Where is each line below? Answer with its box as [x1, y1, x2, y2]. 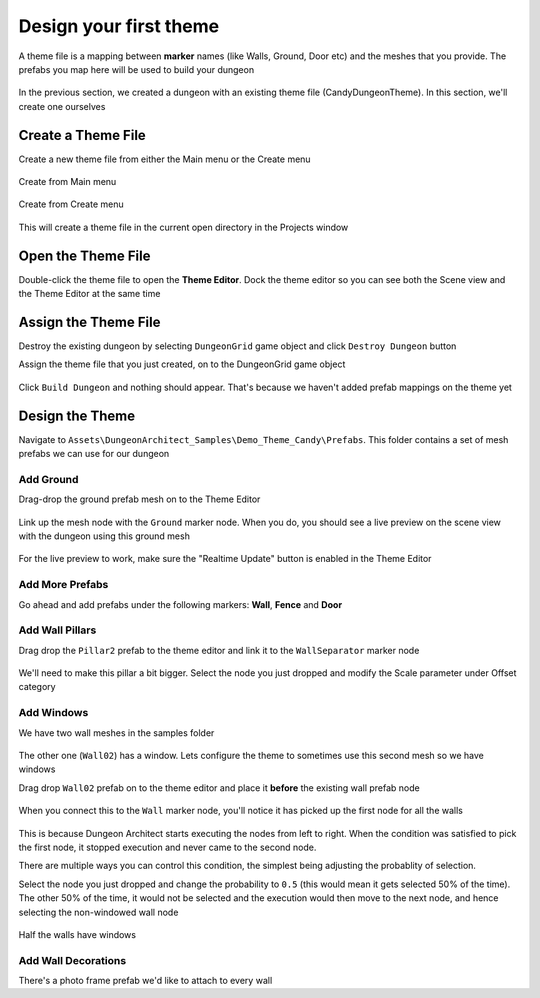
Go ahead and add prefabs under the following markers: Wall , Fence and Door [18, 598, 343, 610]
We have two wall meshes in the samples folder [18, 726, 215, 739]
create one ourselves [18, 100, 106, 112]
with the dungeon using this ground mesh [18, 530, 190, 542]
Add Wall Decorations [18, 953, 127, 967]
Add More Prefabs [18, 578, 109, 592]
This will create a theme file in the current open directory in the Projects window [18, 221, 349, 233]
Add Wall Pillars [18, 623, 97, 637]
